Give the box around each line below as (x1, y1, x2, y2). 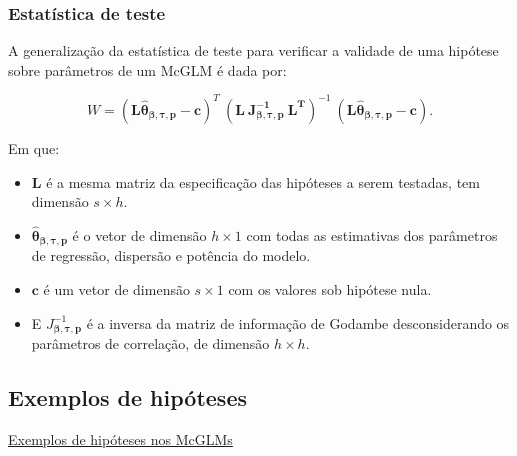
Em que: (8, 137, 60, 158)
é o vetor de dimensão (72, 224, 207, 245)
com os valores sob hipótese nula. (228, 278, 432, 299)
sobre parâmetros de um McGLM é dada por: (8, 59, 287, 80)
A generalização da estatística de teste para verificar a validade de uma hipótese (8, 40, 499, 61)
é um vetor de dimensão (43, 278, 190, 299)
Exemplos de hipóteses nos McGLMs (8, 428, 233, 449)
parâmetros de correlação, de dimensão (31, 333, 270, 353)
